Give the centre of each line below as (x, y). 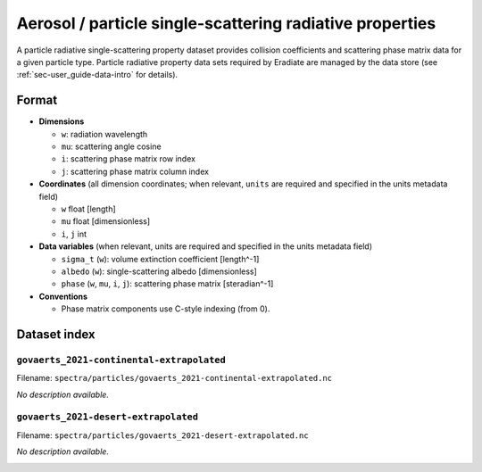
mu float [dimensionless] (106, 221)
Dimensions (62, 121)
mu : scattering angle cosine (111, 146)
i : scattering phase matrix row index (129, 159)
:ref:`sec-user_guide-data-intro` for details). (97, 75)
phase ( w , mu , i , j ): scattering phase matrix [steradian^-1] (167, 284)
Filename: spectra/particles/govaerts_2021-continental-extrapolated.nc (175, 378)
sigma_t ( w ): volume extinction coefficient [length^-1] (160, 259)
